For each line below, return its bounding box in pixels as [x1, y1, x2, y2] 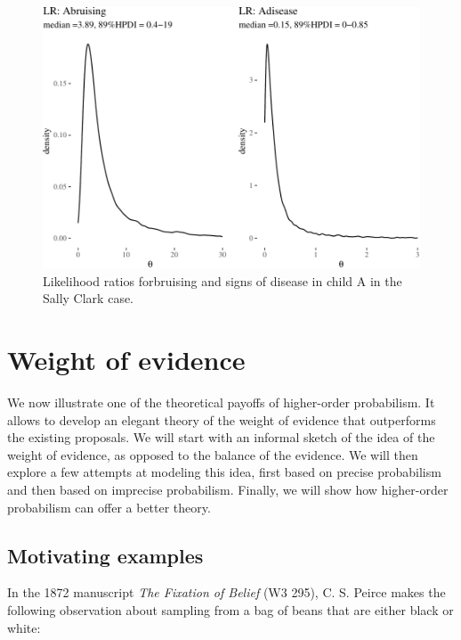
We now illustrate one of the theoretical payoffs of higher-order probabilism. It [7, 393, 435, 412]
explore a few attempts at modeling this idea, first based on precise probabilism [7, 463, 441, 481]
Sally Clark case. [43, 289, 134, 308]
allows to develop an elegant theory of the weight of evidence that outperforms [7, 410, 436, 429]
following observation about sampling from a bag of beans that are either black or [7, 601, 454, 619]
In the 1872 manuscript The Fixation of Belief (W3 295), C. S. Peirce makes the [7, 583, 446, 602]
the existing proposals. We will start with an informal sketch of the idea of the [7, 428, 435, 447]
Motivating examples [7, 541, 204, 569]
